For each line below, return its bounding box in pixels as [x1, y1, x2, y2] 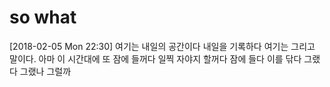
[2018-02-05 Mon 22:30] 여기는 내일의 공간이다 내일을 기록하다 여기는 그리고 [9, 40, 316, 52]
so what [9, 6, 77, 29]
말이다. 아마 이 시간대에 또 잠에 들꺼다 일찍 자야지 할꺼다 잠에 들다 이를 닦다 [9, 52, 302, 65]
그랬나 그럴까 [19, 65, 72, 77]
